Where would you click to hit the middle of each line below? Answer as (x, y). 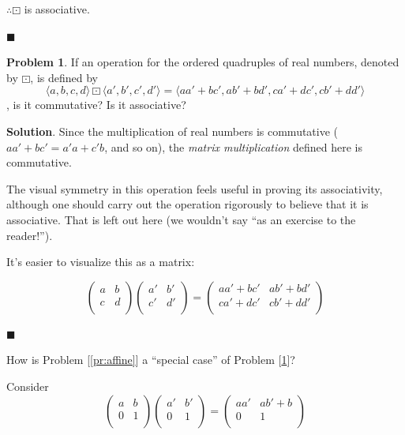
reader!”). (30, 235)
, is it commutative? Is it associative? (96, 105)
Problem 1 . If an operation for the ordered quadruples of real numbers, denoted (203, 62)
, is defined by (64, 77)
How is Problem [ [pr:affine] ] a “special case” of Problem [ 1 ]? (151, 360)
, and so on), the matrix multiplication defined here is (234, 146)
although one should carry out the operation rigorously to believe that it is (187, 204)
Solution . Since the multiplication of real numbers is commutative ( (172, 131)
